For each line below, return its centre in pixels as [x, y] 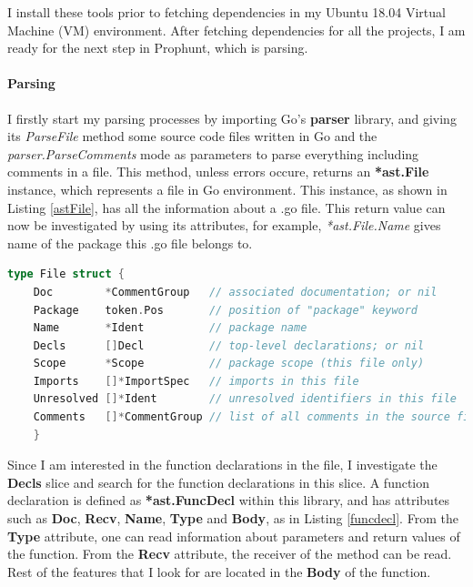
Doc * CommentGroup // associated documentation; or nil [235, 292]
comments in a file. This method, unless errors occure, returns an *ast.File [218, 172]
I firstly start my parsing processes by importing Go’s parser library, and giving [232, 118]
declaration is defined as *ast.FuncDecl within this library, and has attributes [229, 500]
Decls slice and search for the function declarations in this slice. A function [219, 482]
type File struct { [66, 274]
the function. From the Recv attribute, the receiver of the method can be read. [230, 554]
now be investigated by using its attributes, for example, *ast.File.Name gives [224, 225]
